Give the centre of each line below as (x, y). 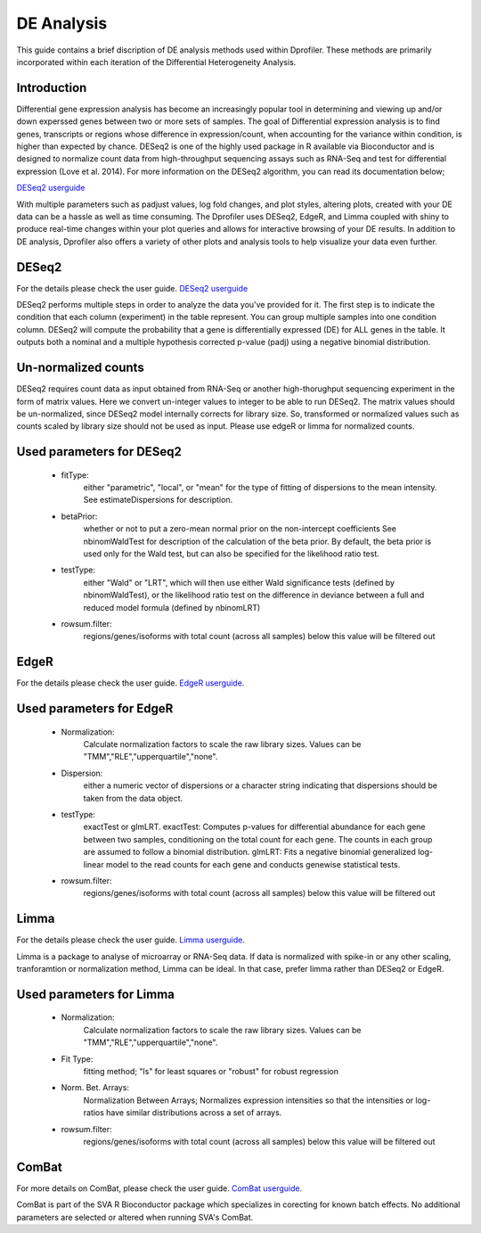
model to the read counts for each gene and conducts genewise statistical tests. (253, 864)
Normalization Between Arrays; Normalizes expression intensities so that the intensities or (249, 1100)
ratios (94, 1113)
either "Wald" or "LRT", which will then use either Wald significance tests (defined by (239, 582)
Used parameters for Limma (96, 994)
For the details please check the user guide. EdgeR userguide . (130, 683)
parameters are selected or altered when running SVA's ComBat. (135, 1217)
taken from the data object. (133, 798)
